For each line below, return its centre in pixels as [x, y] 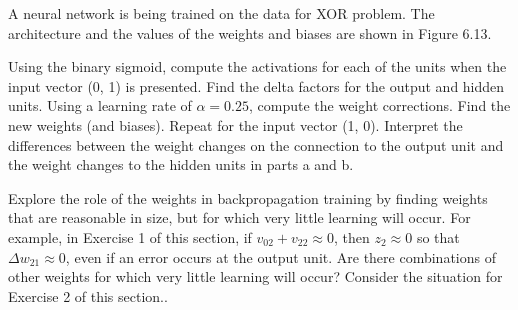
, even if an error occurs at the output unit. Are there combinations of [280, 256]
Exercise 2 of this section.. [88, 295]
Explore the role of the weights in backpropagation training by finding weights [248, 197]
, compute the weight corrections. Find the [380, 105]
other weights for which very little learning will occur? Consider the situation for [255, 276]
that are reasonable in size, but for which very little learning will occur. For [239, 217]
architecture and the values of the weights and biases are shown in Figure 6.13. [250, 32]
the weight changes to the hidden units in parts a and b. [181, 164]
